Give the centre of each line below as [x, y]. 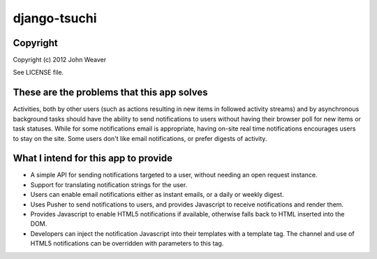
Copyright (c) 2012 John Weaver [60, 60]
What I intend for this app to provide [93, 158]
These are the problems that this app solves [110, 92]
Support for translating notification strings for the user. [109, 184]
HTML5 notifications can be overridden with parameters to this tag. [127, 244]
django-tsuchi [55, 18]
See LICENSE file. [38, 73]
